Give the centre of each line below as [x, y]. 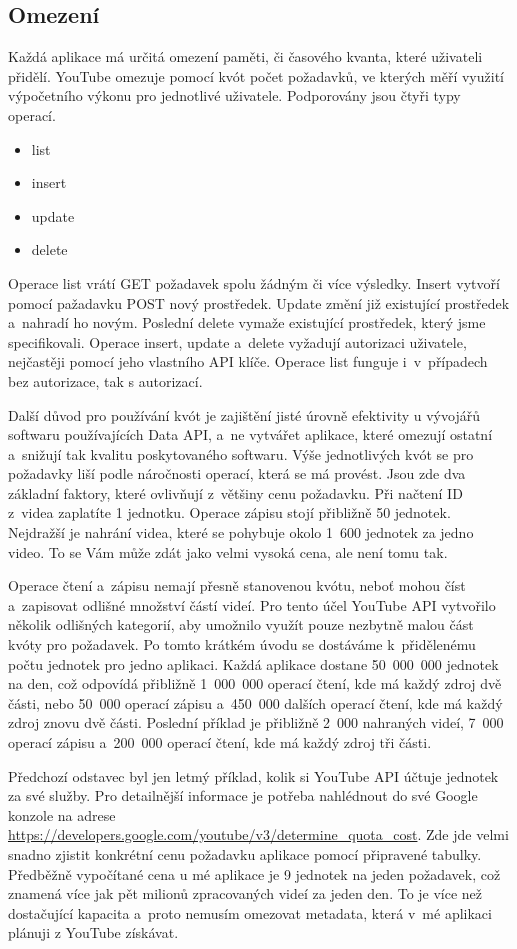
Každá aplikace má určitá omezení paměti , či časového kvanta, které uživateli [245, 56]
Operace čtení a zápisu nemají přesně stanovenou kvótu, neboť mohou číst [237, 585]
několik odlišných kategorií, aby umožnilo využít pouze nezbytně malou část [241, 624]
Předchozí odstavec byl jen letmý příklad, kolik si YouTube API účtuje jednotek [253, 775]
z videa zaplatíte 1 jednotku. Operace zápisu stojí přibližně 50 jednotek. [229, 512]
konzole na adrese [62, 814]
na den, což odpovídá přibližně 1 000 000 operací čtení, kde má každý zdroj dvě [255, 683]
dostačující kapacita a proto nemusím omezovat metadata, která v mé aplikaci [250, 912]
